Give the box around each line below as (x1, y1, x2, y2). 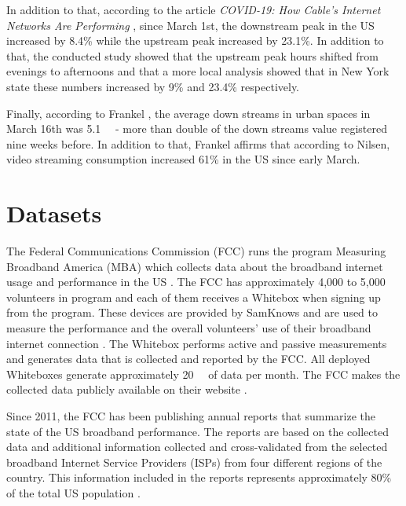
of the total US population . (6, 484, 141, 500)
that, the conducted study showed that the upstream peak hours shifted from (6, 47, 379, 64)
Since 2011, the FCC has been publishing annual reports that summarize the (6, 408, 376, 423)
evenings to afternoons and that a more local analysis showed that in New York (6, 63, 390, 79)
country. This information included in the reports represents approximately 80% (6, 469, 392, 486)
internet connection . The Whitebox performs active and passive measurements (6, 335, 387, 351)
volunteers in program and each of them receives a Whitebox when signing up (6, 288, 381, 305)
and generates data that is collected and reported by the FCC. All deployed (6, 350, 371, 367)
